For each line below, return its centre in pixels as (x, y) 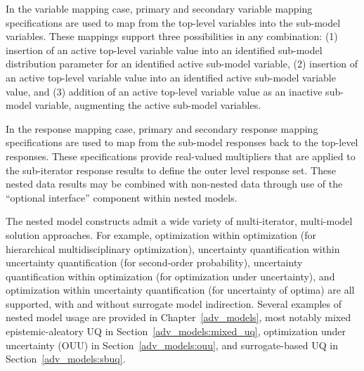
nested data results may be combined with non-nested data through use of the (174, 184)
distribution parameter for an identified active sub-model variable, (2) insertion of (182, 64)
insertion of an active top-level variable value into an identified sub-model (164, 50)
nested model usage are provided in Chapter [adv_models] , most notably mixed (178, 317)
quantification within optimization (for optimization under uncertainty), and (170, 276)
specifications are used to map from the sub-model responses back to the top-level (182, 142)
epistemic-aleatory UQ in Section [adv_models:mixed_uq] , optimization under (176, 331)
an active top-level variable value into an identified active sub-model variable (171, 77)
